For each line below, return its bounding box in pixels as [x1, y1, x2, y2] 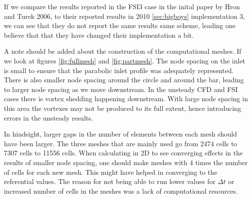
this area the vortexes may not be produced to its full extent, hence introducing [4, 103, 241, 113]
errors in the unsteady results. [4, 112, 93, 122]
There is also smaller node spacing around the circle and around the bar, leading [4, 75, 244, 85]
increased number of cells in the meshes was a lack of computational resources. [4, 185, 238, 196]
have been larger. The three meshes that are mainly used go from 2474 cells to [4, 138, 237, 148]
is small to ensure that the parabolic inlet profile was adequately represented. [4, 65, 234, 75]
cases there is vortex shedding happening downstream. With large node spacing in [4, 93, 248, 104]
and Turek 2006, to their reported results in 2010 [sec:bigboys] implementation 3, [4, 11, 245, 21]
